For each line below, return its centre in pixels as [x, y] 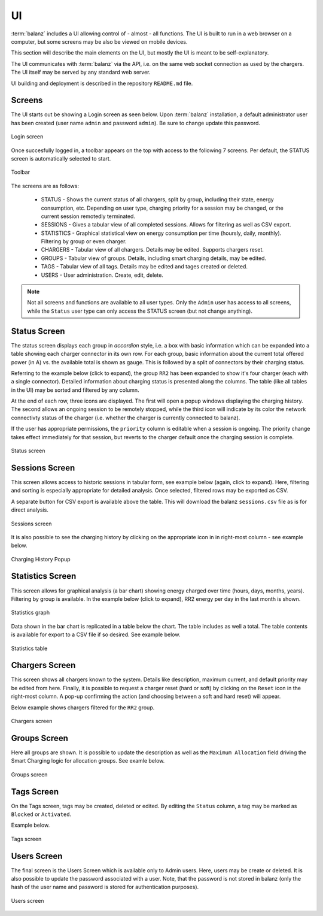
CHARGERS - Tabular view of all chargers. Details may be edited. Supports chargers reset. [153, 250]
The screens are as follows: [45, 186]
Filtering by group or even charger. [84, 241]
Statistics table [29, 648]
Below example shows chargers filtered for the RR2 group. [83, 708]
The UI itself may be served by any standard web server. [81, 72]
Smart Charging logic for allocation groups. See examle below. [88, 761]
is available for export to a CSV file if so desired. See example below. [96, 634]
